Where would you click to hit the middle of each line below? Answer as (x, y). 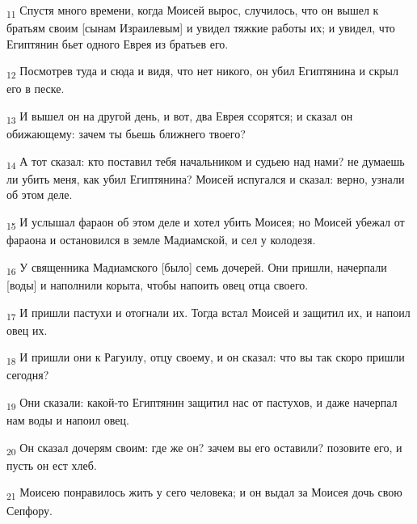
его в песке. (36, 89)
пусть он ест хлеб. (52, 465)
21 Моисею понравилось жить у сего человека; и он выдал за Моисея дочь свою (204, 493)
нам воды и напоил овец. (68, 420)
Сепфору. (29, 510)
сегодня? (28, 375)
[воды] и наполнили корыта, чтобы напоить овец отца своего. (158, 284)
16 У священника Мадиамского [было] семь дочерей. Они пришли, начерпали (197, 268)
